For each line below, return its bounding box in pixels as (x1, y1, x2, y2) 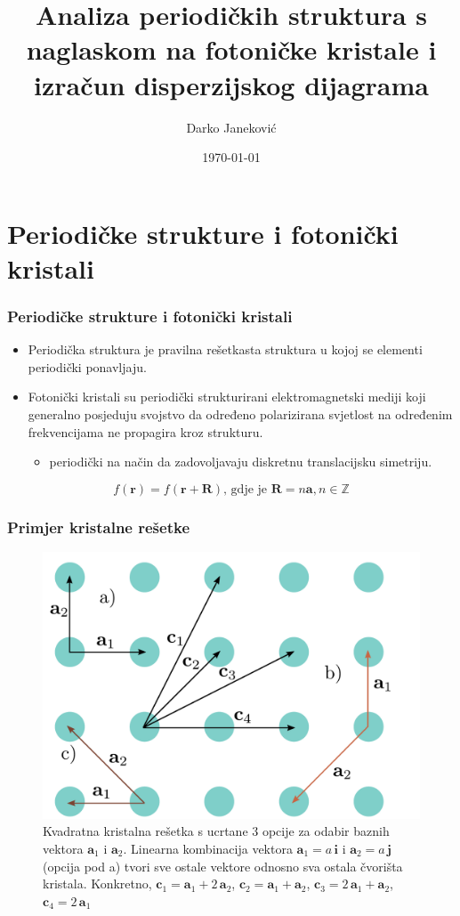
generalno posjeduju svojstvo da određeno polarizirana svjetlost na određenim (28, 405, 453, 424)
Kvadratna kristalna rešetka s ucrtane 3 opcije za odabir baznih (43, 822, 390, 840)
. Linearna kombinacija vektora (123, 839, 293, 858)
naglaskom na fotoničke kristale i (26, 31, 437, 68)
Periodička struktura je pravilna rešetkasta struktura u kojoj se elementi (28, 340, 423, 359)
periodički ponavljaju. (28, 357, 147, 376)
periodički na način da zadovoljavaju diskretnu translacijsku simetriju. (49, 452, 432, 471)
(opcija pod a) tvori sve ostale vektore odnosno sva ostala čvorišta (43, 856, 403, 875)
